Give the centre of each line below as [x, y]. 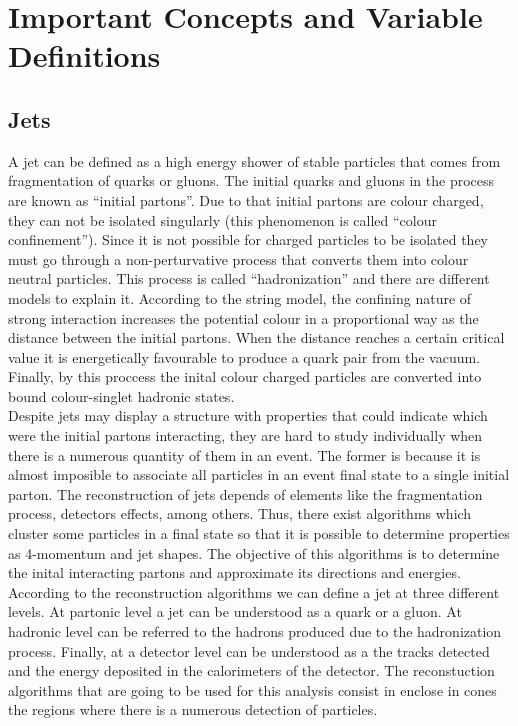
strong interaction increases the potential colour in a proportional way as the [243, 317]
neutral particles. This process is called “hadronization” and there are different [249, 278]
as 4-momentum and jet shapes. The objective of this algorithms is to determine [254, 552]
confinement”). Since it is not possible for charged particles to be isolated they [248, 239]
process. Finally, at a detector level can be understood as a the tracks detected [249, 650]
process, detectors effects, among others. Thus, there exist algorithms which [240, 513]
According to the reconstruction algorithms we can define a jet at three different [254, 591]
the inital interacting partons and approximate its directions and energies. [234, 572]
